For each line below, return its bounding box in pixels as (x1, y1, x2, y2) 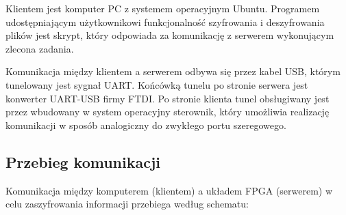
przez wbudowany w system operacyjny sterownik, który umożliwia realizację (5, 104, 330, 119)
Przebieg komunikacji (5, 151, 160, 172)
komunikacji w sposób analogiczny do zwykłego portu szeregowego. (5, 117, 286, 132)
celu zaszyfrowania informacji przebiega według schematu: (5, 197, 249, 211)
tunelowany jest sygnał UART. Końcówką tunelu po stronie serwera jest (5, 77, 308, 91)
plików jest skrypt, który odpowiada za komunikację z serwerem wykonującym (5, 28, 334, 42)
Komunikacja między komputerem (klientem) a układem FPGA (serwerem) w (5, 183, 333, 197)
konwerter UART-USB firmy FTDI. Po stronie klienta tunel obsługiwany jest (5, 91, 330, 105)
